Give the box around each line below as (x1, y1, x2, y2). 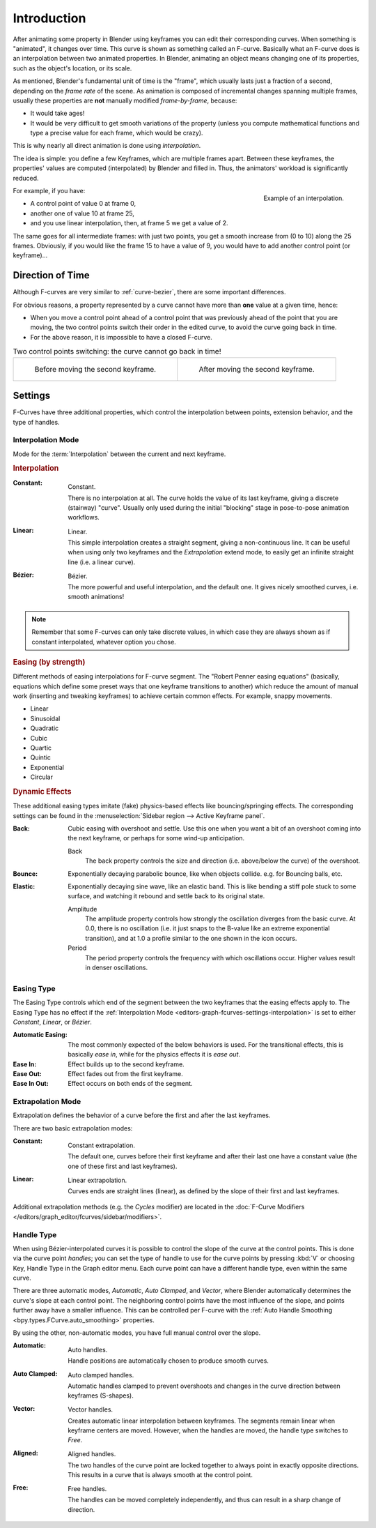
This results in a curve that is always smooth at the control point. (68, 1471, 253, 1479)
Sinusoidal (30, 714, 61, 723)
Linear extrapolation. (68, 1176, 127, 1184)
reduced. (13, 174, 39, 182)
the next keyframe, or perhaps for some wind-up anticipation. (68, 834, 245, 842)
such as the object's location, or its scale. (13, 63, 132, 73)
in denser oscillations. (85, 963, 148, 972)
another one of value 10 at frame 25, (30, 209, 135, 218)
